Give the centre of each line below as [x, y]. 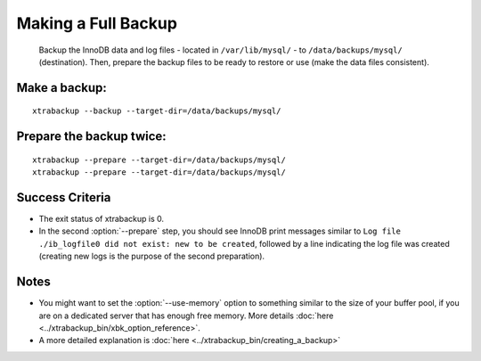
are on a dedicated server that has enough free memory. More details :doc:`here [186, 316]
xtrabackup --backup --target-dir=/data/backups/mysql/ [157, 111]
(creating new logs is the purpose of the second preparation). [152, 256]
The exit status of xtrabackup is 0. [102, 219]
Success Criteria [64, 197]
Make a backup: [61, 88]
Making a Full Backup [97, 23]
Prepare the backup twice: [91, 137]
